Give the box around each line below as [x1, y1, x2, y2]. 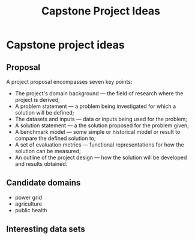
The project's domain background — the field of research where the [14, 90, 184, 97]
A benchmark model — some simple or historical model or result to [14, 128, 181, 135]
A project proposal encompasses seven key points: [6, 78, 133, 85]
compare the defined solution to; [14, 134, 96, 142]
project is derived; [14, 96, 60, 103]
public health [14, 206, 47, 213]
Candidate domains [6, 178, 81, 188]
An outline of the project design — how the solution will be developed [14, 154, 187, 161]
